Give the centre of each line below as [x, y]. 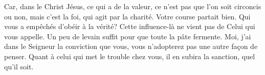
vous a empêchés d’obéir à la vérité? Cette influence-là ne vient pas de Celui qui [130, 26]
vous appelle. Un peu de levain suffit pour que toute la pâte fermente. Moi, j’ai [128, 36]
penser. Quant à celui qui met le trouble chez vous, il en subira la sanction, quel [130, 56]
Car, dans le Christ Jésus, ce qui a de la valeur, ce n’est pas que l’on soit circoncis [133, 6]
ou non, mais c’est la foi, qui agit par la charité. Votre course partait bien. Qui [127, 16]
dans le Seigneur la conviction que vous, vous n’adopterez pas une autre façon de [131, 46]
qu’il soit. [19, 66]
